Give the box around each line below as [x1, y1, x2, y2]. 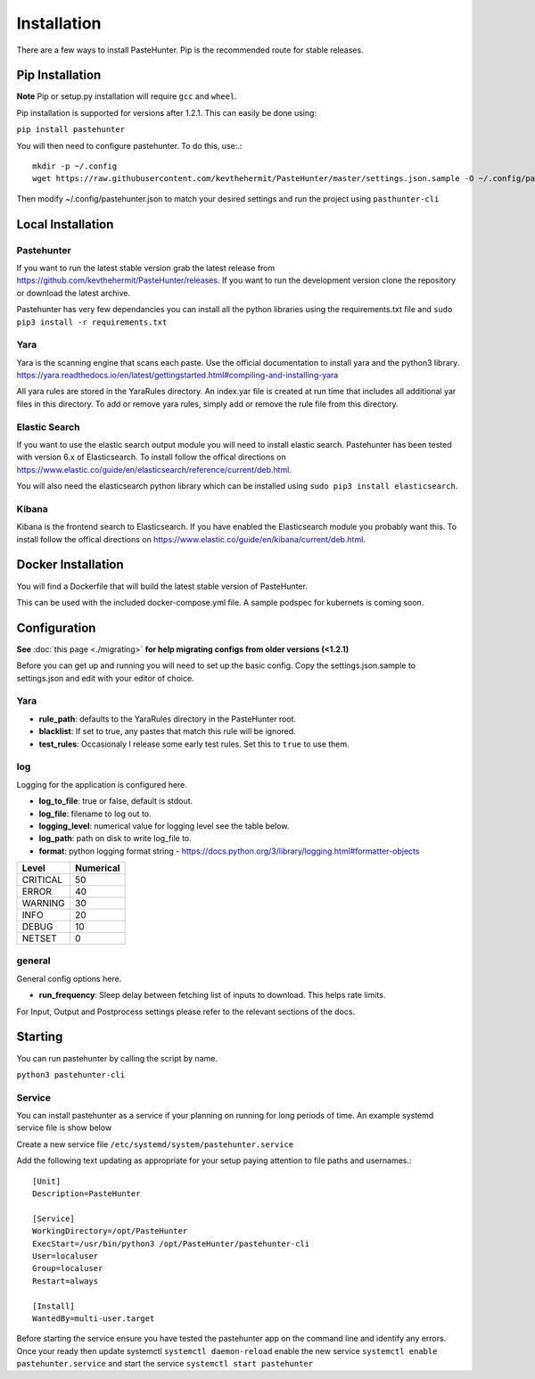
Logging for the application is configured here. [16, 779, 187, 789]
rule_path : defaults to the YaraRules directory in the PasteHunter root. [38, 714, 297, 724]
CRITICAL [21, 874, 63, 887]
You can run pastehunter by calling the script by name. [16, 1053, 218, 1063]
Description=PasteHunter [32, 1188, 141, 1199]
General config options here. [16, 973, 122, 984]
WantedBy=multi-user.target [32, 1313, 155, 1324]
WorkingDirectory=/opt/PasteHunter [32, 1226, 188, 1236]
